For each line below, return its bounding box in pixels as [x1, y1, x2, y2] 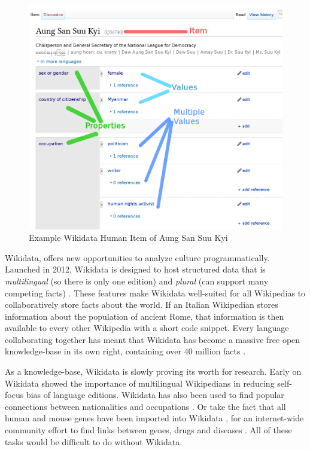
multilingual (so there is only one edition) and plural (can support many [5, 274, 269, 287]
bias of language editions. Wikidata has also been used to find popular [26, 388, 284, 401]
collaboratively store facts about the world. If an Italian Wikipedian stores [5, 298, 278, 311]
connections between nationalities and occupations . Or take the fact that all [5, 400, 286, 412]
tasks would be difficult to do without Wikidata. [5, 435, 183, 448]
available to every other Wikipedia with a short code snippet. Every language [5, 322, 289, 334]
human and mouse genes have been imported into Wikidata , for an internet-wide [5, 412, 304, 424]
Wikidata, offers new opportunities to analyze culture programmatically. [5, 251, 270, 264]
